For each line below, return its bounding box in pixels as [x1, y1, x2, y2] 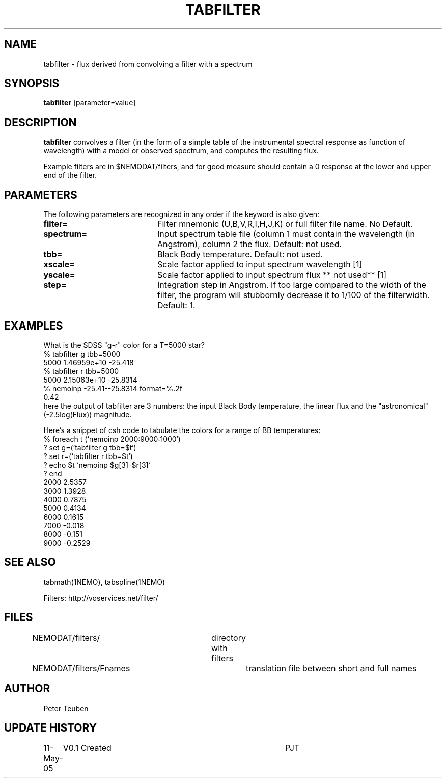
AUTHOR [4, 682, 50, 695]
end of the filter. [43, 171, 97, 180]
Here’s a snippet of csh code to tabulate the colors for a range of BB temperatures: [43, 425, 321, 435]
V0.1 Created [63, 743, 111, 753]
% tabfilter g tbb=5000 [43, 349, 121, 358]
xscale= [43, 259, 75, 270]
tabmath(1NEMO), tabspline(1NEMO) [43, 577, 165, 586]
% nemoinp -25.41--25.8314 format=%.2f [43, 384, 182, 393]
